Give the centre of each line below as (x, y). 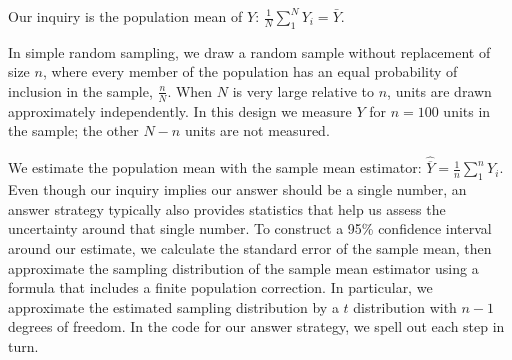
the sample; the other (73, 130)
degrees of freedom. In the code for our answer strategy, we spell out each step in (256, 326)
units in (467, 110)
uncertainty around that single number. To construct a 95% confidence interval (250, 228)
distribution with (405, 306)
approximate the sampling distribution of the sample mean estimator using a (243, 267)
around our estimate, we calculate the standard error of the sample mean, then (250, 248)
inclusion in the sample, (80, 90)
